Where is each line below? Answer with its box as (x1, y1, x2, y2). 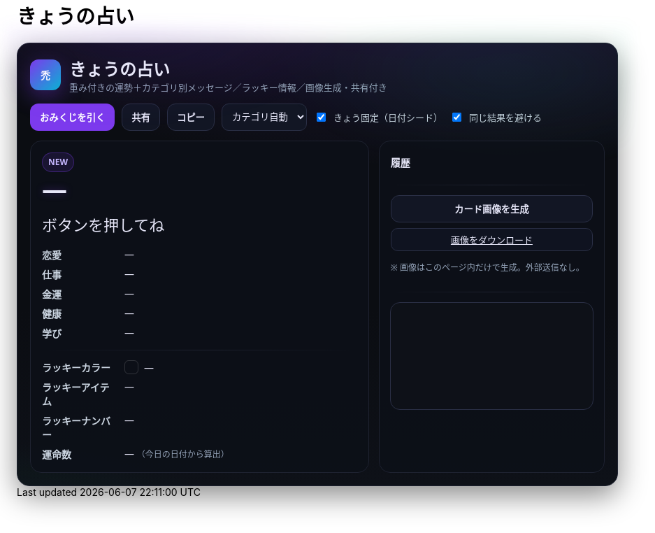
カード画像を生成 (454, 204, 529, 215)
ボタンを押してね (42, 213, 165, 235)
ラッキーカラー (42, 361, 110, 375)
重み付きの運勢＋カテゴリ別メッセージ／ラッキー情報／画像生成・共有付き (69, 80, 387, 94)
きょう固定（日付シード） (333, 111, 442, 124)
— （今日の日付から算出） (124, 447, 229, 461)
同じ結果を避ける (468, 111, 542, 124)
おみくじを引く (40, 112, 106, 123)
